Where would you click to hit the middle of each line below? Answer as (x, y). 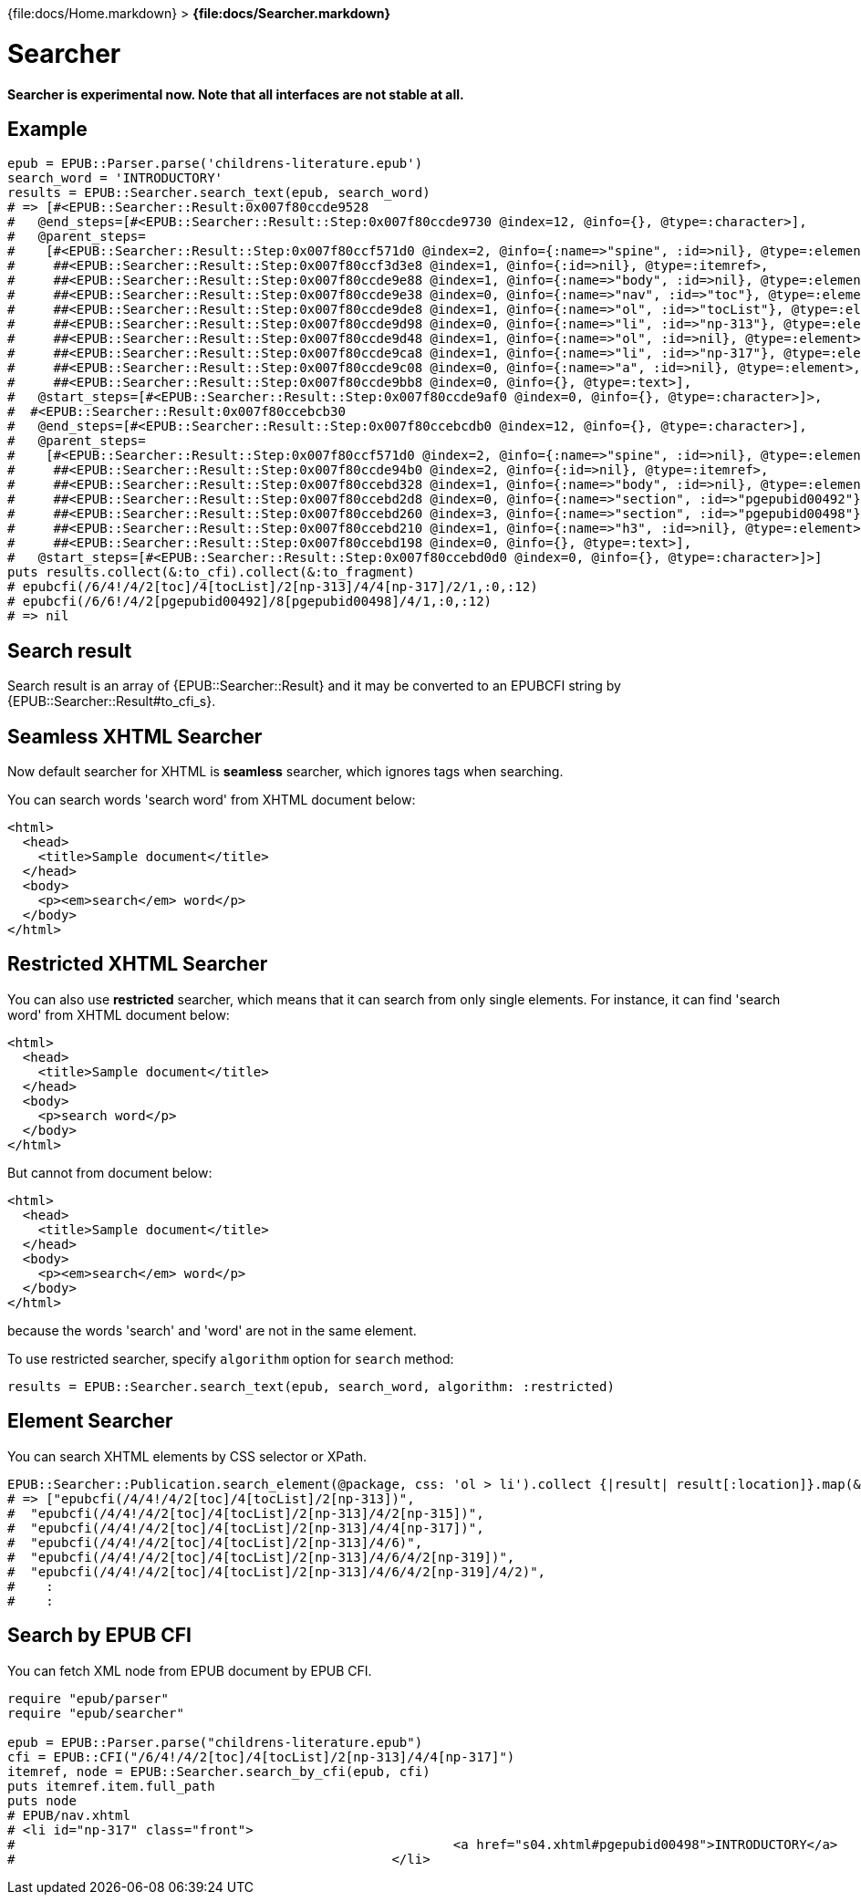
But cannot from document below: (110, 1172)
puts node (42, 1800)
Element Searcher (90, 1421)
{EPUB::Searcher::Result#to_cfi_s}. (112, 702)
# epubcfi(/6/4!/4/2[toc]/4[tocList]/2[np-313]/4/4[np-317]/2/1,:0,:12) (273, 587)
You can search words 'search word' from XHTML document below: (212, 800)
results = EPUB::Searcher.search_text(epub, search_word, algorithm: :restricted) (311, 1386)
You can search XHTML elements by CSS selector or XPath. (187, 1456)
